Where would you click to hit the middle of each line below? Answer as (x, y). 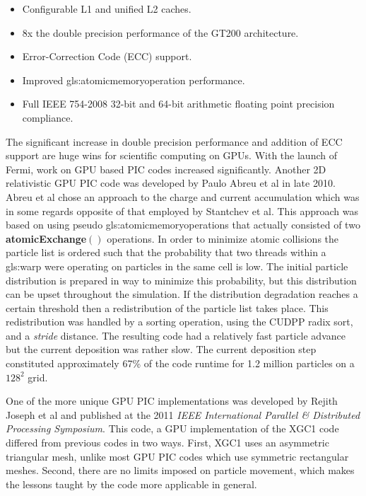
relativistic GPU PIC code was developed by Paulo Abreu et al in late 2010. (171, 183)
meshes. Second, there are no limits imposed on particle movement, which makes (180, 470)
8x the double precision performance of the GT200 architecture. (160, 32)
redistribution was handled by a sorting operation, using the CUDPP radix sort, (179, 322)
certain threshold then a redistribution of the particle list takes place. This (167, 307)
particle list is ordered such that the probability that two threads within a (166, 252)
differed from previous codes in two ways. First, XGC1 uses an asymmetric (167, 443)
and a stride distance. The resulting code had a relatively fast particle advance (176, 335)
